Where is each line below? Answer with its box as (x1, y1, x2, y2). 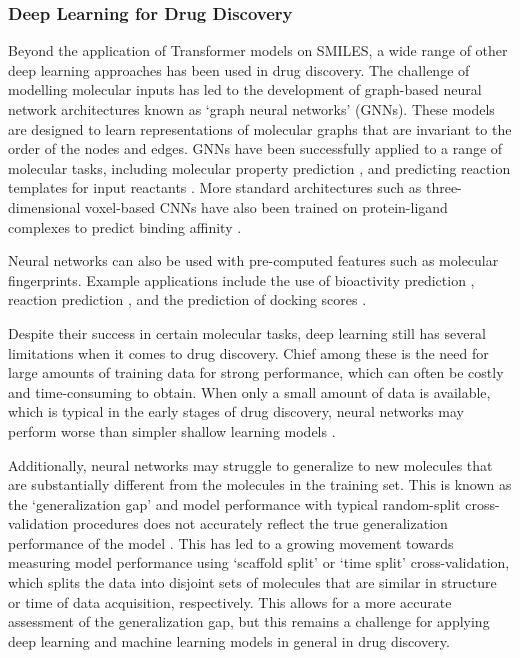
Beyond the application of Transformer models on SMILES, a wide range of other (8, 40, 508, 61)
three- (425, 177, 462, 198)
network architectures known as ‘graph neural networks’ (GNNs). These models (8, 99, 495, 119)
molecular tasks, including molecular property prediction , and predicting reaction (8, 157, 511, 178)
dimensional (8, 196, 81, 217)
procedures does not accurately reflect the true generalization (72, 513, 448, 534)
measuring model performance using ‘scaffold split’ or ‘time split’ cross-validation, (8, 552, 510, 573)
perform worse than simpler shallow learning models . (8, 420, 336, 441)
